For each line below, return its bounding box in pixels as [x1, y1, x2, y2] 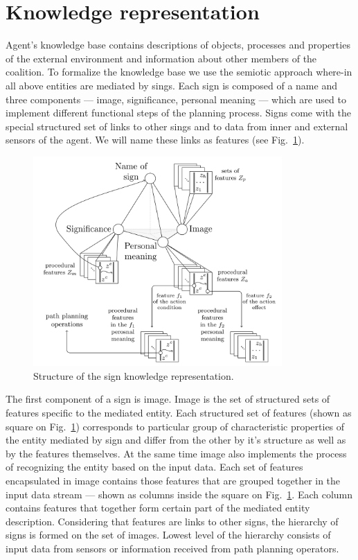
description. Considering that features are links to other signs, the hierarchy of [6, 514, 339, 528]
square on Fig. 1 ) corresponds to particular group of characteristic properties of [6, 419, 345, 433]
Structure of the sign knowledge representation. [33, 368, 234, 383]
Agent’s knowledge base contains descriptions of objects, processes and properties [6, 37, 350, 52]
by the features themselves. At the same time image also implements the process [6, 446, 347, 460]
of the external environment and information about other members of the [6, 51, 317, 65]
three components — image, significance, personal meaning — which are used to [6, 91, 346, 106]
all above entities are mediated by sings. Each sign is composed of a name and [6, 78, 337, 92]
